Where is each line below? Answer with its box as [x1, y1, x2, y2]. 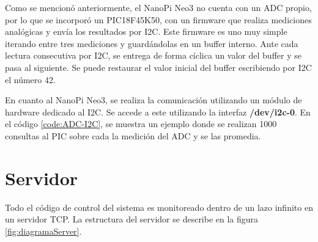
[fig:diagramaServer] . [5, 224, 82, 237]
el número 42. [5, 73, 56, 86]
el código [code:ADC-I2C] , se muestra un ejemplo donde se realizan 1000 [5, 117, 277, 130]
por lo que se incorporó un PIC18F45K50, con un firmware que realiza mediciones [5, 13, 312, 26]
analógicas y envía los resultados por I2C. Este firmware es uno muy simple [5, 25, 287, 38]
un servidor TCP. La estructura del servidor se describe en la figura [5, 213, 259, 226]
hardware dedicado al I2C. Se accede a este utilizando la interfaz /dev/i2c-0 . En [5, 105, 311, 118]
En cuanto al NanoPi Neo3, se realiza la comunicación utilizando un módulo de [5, 94, 302, 106]
